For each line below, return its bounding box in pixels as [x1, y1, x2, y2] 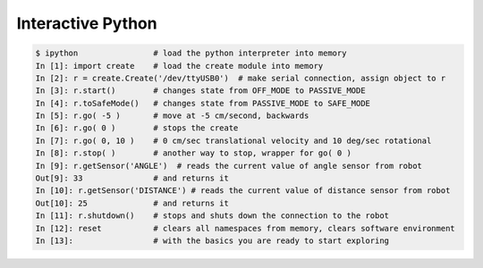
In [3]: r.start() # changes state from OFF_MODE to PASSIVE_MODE [35, 86, 366, 96]
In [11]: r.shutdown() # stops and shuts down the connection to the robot [35, 211, 389, 221]
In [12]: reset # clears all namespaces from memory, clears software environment [35, 223, 455, 233]
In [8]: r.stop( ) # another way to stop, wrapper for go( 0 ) [35, 148, 352, 158]
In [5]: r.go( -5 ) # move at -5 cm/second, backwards [35, 111, 309, 121]
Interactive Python [16, 13, 157, 33]
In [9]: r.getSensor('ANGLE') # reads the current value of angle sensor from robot [35, 161, 422, 171]
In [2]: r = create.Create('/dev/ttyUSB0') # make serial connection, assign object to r [35, 72, 446, 83]
